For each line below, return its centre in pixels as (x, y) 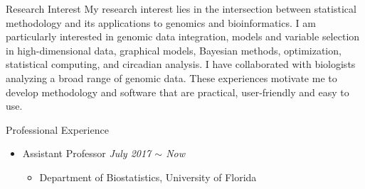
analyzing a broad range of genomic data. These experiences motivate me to (171, 78)
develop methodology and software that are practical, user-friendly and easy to (178, 92)
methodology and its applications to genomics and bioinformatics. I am (161, 22)
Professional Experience (57, 129)
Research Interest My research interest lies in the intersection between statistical (181, 8)
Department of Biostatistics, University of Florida (148, 177)
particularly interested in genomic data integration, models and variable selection (183, 36)
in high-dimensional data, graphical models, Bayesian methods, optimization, (174, 50)
